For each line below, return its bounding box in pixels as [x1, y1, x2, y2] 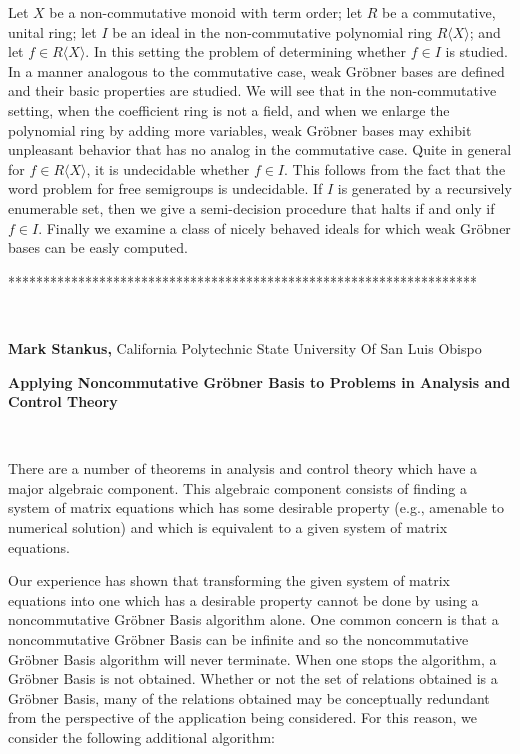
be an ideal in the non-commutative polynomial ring [112, 21, 432, 42]
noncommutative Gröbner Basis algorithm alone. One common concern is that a [8, 609, 499, 630]
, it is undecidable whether [86, 158, 250, 179]
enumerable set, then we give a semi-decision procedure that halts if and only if [8, 197, 495, 218]
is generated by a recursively [337, 178, 512, 199]
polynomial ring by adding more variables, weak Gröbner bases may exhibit [8, 119, 472, 140]
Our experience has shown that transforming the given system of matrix [8, 570, 450, 591]
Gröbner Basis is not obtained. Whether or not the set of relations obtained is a [8, 668, 498, 689]
